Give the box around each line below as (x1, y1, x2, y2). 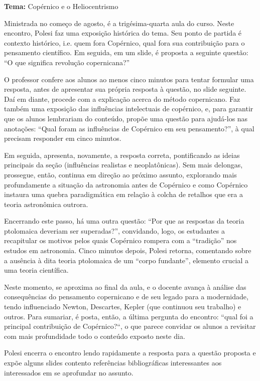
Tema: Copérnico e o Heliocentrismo (4, 1, 118, 11)
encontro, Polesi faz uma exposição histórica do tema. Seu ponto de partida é (4, 28, 242, 38)
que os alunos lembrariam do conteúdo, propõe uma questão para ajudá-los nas (4, 113, 248, 123)
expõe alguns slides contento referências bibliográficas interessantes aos (4, 357, 222, 367)
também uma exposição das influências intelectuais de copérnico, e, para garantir (4, 103, 253, 114)
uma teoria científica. (4, 265, 69, 275)
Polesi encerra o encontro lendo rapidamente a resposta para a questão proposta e (4, 347, 256, 358)
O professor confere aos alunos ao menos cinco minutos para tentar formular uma (4, 74, 254, 84)
